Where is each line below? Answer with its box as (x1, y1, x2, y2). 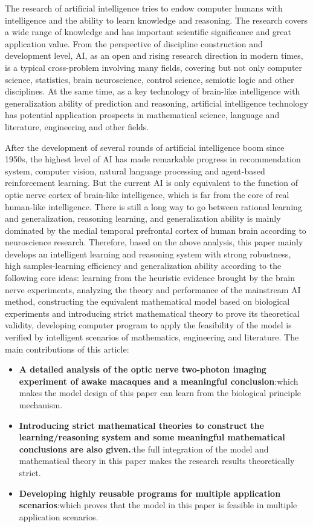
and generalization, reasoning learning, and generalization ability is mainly (5, 212, 281, 225)
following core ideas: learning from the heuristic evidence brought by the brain (5, 271, 295, 284)
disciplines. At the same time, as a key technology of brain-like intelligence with (5, 85, 300, 98)
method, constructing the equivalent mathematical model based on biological (5, 295, 290, 308)
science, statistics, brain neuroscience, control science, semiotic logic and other (5, 73, 294, 85)
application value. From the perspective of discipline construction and (5, 37, 263, 50)
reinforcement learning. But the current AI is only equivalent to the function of (5, 176, 298, 189)
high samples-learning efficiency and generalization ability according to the (5, 259, 282, 272)
